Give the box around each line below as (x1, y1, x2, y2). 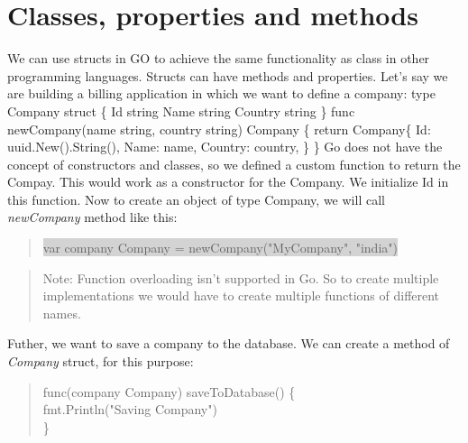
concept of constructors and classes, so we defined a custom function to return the (7, 154, 461, 173)
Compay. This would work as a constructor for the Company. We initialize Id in (7, 172, 449, 191)
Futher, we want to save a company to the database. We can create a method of (7, 334, 450, 353)
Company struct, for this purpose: (7, 352, 194, 371)
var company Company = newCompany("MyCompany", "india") (42, 238, 398, 257)
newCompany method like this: (7, 208, 178, 226)
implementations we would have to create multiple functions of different (42, 286, 440, 305)
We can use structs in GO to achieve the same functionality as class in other (7, 49, 430, 68)
